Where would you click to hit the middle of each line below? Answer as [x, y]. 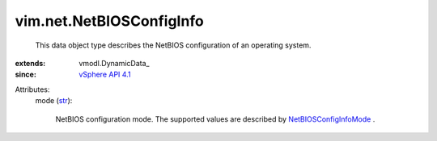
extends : [30, 63]
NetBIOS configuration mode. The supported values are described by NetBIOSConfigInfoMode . [215, 119]
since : [25, 75]
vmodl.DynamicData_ [114, 63]
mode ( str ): [54, 101]
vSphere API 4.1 [105, 75]
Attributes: [32, 89]
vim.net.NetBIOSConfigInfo [109, 21]
